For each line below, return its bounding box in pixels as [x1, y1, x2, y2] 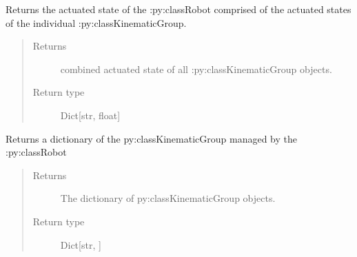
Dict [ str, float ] [60, 107, 121, 122]
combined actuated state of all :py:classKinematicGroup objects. [60, 61, 332, 76]
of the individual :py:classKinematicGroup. [6, 15, 187, 30]
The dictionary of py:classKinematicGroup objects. [60, 191, 276, 205]
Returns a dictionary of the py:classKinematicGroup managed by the [6, 131, 297, 145]
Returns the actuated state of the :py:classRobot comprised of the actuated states [6, 2, 351, 16]
